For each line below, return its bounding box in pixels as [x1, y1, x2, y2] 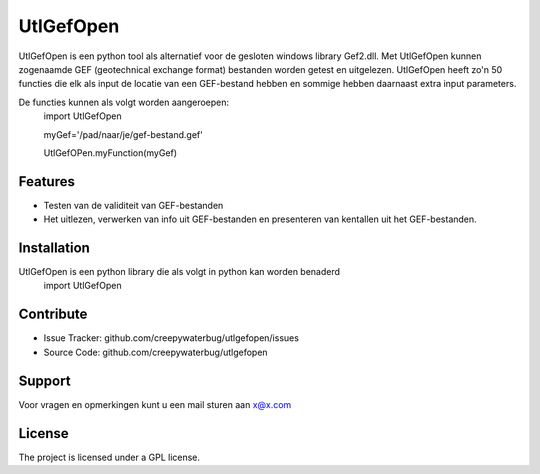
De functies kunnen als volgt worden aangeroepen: [18, 96, 230, 108]
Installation [18, 240, 90, 256]
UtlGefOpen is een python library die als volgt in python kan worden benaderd [18, 266, 340, 278]
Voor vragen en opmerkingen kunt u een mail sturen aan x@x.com [18, 398, 292, 410]
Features [18, 173, 75, 190]
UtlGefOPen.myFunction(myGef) [43, 146, 178, 159]
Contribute [18, 306, 88, 323]
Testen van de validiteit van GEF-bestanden [43, 199, 224, 211]
